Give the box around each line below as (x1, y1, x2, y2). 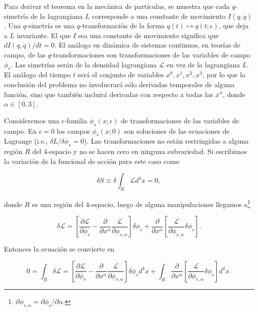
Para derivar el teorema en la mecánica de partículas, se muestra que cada (4, 1, 230, 11)
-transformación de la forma (80, 20, 165, 31)
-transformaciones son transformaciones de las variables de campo (51, 49, 251, 59)
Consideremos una (4, 115, 60, 125)
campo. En (4, 125, 37, 136)
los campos (57, 125, 90, 136)
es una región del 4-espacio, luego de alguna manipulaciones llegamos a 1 (32, 198, 251, 209)
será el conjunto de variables (77, 69, 164, 80)
